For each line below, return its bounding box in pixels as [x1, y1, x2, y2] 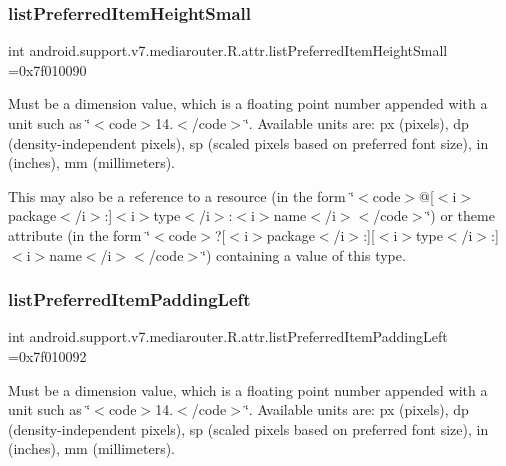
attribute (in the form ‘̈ [8, 224, 151, 245]
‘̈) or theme [426, 205, 495, 226]
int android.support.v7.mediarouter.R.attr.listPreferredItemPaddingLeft [8, 326, 448, 347]
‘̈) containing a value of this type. [202, 244, 406, 265]
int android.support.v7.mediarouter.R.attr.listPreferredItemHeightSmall [8, 40, 448, 61]
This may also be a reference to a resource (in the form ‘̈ [8, 185, 355, 206]
